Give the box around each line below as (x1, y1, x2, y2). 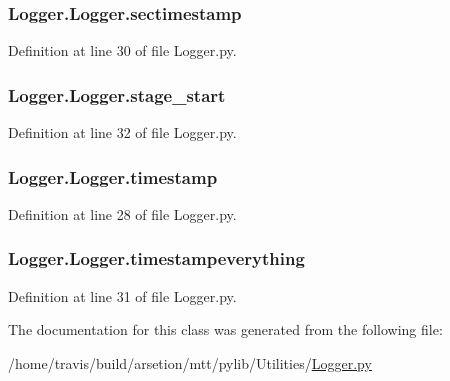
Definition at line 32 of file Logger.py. (8, 122, 237, 143)
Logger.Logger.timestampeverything (8, 246, 305, 271)
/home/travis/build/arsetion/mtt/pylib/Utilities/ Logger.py (8, 352, 372, 373)
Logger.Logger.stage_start (8, 82, 226, 107)
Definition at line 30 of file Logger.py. (8, 40, 237, 61)
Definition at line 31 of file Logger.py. (8, 285, 237, 306)
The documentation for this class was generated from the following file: (8, 319, 443, 340)
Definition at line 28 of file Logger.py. (8, 203, 237, 224)
